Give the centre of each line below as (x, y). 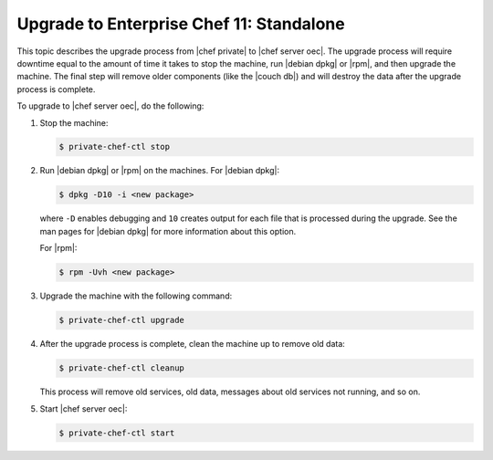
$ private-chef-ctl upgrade (121, 320)
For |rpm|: (58, 248)
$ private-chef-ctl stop (115, 147)
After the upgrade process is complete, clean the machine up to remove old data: (193, 344)
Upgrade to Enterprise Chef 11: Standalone (181, 24)
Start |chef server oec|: (84, 408)
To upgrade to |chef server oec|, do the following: (110, 106)
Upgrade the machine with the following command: (136, 296)
